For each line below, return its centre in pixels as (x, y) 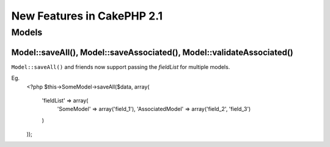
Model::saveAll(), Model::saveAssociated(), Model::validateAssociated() (152, 52)
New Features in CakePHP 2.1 (87, 16)
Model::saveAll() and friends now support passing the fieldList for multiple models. (121, 66)
